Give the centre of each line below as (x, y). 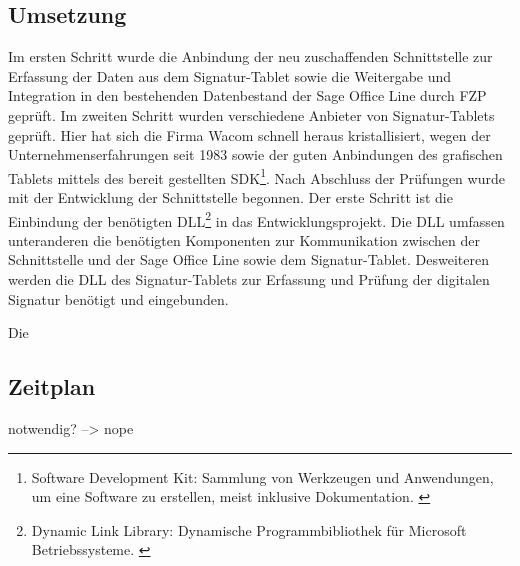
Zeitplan (52, 386)
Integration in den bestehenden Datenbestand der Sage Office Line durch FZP (247, 95)
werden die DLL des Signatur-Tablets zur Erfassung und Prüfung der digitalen (249, 279)
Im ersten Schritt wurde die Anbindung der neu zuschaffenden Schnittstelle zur (250, 56)
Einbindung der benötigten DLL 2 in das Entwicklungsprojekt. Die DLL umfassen (256, 219)
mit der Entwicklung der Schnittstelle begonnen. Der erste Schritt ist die (230, 197)
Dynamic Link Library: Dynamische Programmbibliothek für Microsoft (249, 529)
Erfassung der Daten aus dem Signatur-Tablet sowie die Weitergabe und (230, 75)
